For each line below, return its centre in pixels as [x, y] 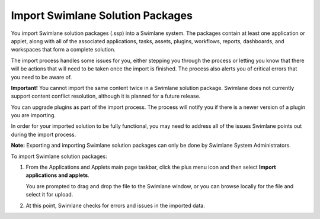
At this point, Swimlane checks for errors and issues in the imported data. [116, 205]
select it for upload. [49, 195]
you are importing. [33, 115]
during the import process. [44, 134]
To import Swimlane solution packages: [59, 156]
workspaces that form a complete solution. [63, 50]
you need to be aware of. [41, 77]
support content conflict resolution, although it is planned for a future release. [106, 96]
